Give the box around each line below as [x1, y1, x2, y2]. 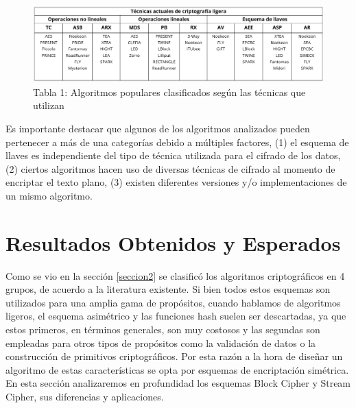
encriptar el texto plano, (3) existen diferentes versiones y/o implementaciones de [5, 175, 347, 189]
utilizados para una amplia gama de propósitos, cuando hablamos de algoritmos [5, 295, 341, 309]
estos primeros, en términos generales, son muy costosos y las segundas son [5, 322, 320, 337]
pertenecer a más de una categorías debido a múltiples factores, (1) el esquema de [5, 134, 349, 149]
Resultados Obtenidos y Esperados [5, 228, 341, 256]
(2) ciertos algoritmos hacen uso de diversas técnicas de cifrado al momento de [5, 161, 335, 176]
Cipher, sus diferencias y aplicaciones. [5, 389, 164, 404]
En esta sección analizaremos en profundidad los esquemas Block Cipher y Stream [5, 376, 351, 390]
